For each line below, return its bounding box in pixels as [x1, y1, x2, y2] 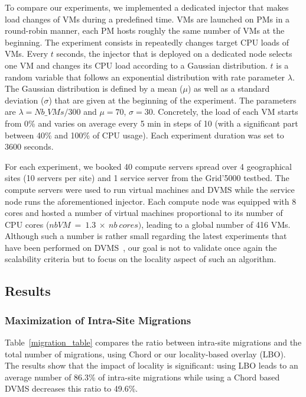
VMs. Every [5, 47, 48, 60]
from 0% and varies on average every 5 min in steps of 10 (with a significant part [5, 117, 298, 129]
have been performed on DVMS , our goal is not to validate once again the [5, 241, 277, 253]
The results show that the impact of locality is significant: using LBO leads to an [5, 359, 298, 372]
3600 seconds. [5, 140, 54, 153]
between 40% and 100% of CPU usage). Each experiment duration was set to [5, 128, 284, 141]
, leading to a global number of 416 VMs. [141, 218, 291, 230]
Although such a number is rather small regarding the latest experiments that [5, 230, 287, 242]
